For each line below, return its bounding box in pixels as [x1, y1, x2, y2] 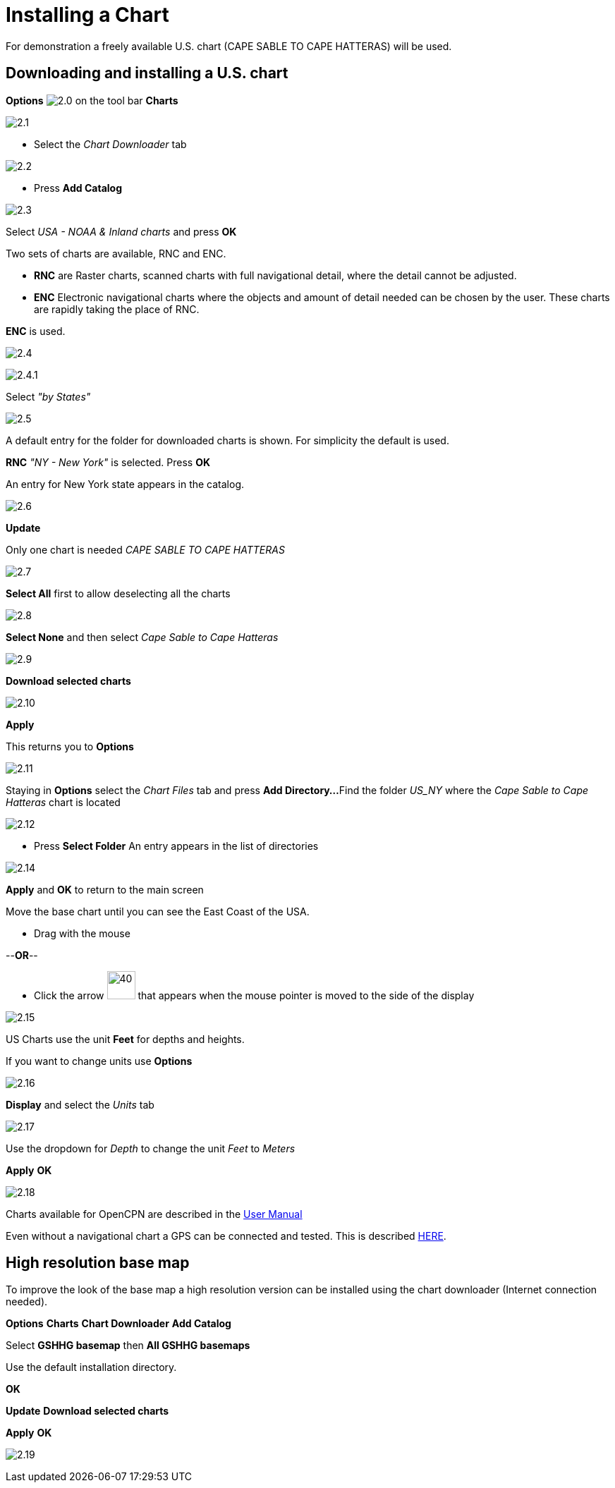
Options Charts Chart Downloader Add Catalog [6, 1317, 231, 1330]
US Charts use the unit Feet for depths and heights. [6, 1032, 245, 1045]
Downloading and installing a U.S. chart [6, 64, 288, 83]
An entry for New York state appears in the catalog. [6, 477, 245, 490]
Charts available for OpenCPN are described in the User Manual [6, 1207, 303, 1220]
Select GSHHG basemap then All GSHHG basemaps [6, 1339, 250, 1352]
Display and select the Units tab [6, 1098, 154, 1111]
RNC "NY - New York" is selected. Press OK [6, 456, 210, 468]
